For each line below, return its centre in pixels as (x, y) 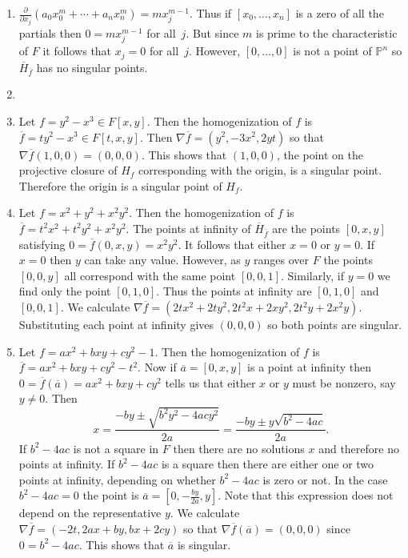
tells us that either (210, 382)
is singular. (204, 544)
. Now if (157, 367)
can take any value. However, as (162, 260)
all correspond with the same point (150, 275)
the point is (111, 495)
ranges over (282, 260)
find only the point (65, 291)
